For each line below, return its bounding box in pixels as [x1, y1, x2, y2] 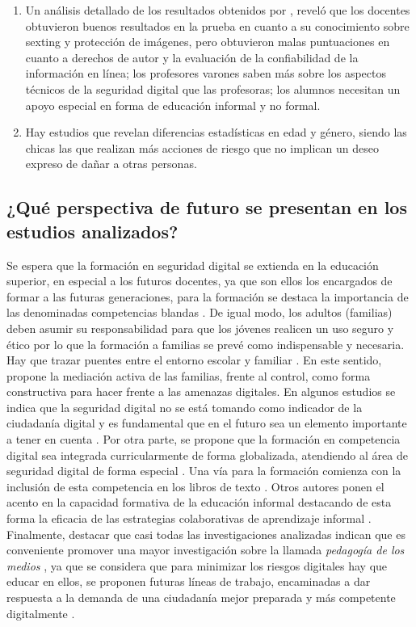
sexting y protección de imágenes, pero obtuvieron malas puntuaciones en [25, 33, 390, 50]
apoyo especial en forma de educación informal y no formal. [25, 96, 321, 113]
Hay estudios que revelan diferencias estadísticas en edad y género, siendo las [25, 124, 407, 141]
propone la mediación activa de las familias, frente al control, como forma [6, 367, 371, 384]
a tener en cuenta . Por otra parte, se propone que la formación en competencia [6, 431, 401, 448]
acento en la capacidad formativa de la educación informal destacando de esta [6, 494, 392, 511]
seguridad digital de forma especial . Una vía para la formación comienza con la [6, 462, 401, 479]
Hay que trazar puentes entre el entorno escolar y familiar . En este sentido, [6, 351, 382, 368]
